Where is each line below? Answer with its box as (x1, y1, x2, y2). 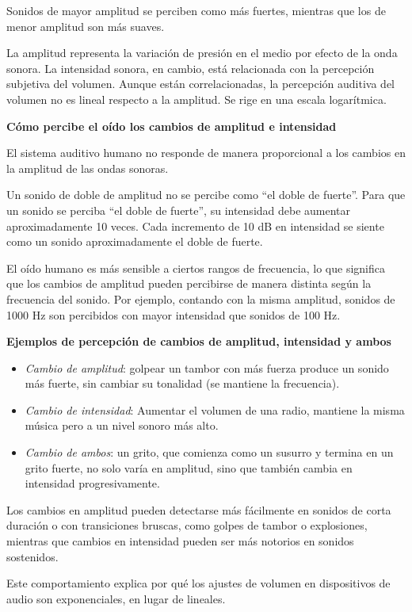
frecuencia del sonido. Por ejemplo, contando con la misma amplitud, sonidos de (6, 290, 395, 307)
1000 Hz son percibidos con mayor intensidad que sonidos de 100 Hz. (6, 306, 341, 323)
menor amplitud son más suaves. (6, 17, 165, 34)
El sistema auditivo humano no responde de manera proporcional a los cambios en (6, 144, 406, 161)
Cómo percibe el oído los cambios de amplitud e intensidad (6, 117, 337, 134)
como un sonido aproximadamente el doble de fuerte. (6, 233, 263, 250)
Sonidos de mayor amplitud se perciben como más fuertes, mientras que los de (6, 2, 386, 18)
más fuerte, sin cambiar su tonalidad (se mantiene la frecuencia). (25, 375, 340, 392)
